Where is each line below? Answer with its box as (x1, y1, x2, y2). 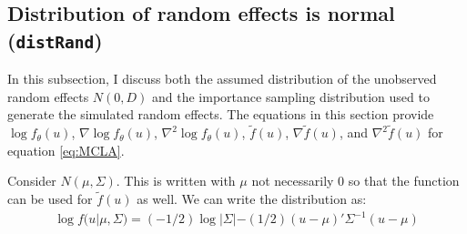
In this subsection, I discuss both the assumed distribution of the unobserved (7, 69, 437, 88)
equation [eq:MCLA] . (7, 140, 125, 159)
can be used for (7, 189, 93, 209)
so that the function (348, 171, 460, 190)
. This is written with (116, 171, 236, 190)
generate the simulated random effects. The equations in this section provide (7, 105, 434, 124)
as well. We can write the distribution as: (137, 189, 367, 209)
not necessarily (251, 171, 334, 190)
